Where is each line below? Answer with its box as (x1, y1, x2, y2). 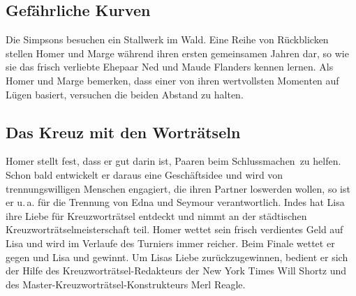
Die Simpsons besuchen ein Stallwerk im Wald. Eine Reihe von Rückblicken (6, 32, 329, 47)
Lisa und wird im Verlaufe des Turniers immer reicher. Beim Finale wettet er (6, 235, 335, 250)
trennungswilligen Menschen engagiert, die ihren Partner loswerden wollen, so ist (6, 181, 350, 195)
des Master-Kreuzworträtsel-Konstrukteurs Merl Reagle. (6, 276, 246, 291)
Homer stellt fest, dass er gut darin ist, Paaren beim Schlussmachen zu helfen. (6, 154, 341, 168)
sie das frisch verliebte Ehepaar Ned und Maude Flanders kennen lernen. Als (6, 59, 334, 74)
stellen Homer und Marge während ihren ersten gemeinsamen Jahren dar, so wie (6, 45, 349, 60)
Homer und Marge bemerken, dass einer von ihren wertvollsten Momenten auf (6, 73, 339, 87)
